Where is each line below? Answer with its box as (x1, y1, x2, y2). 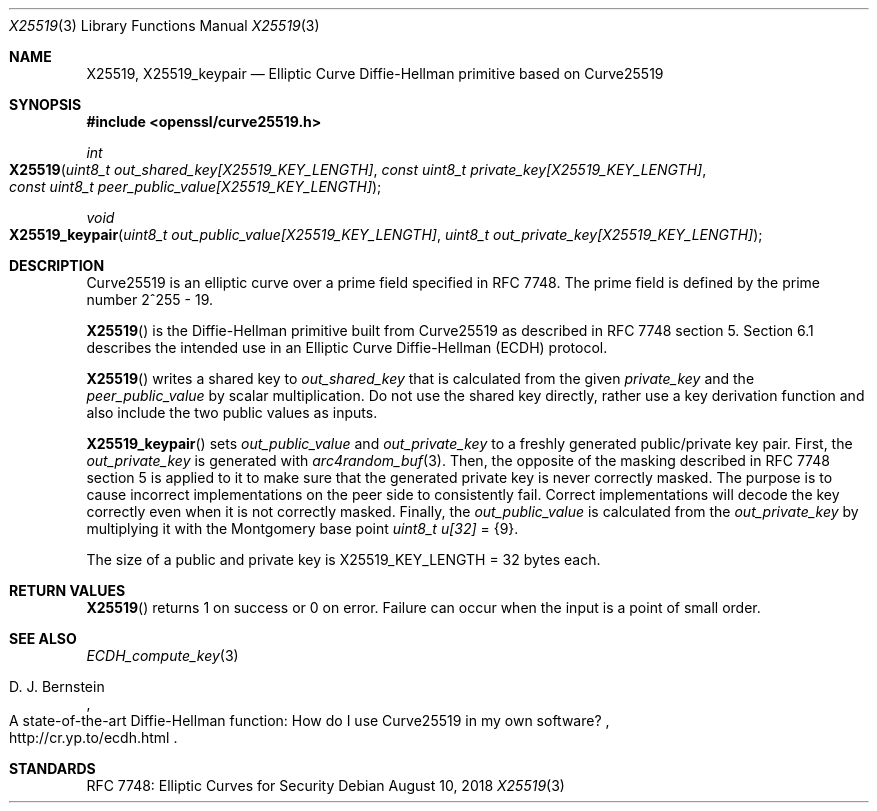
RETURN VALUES (9, 582, 126, 599)
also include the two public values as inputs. (86, 404, 378, 421)
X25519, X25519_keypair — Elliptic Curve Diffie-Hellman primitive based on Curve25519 (86, 65, 664, 82)
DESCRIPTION (9, 257, 105, 274)
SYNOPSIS (9, 96, 82, 113)
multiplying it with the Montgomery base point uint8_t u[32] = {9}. (86, 520, 519, 537)
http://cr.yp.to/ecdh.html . (9, 729, 178, 746)
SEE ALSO (9, 630, 77, 647)
